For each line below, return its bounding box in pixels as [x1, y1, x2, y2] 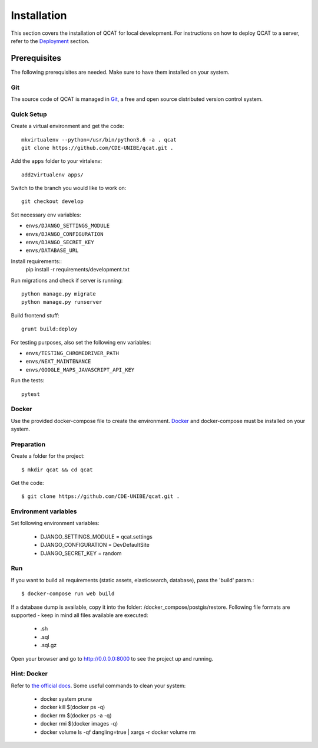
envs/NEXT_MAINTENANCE [25, 358, 91, 365]
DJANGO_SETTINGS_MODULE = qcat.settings [40, 533, 153, 540]
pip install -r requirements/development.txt [25, 266, 130, 273]
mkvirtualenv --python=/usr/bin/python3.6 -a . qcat [21, 136, 177, 143]
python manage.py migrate [21, 290, 97, 297]
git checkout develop [21, 198, 84, 205]
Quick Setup [11, 110, 47, 118]
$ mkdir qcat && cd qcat [21, 466, 93, 473]
